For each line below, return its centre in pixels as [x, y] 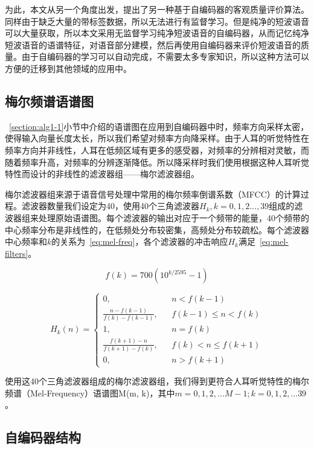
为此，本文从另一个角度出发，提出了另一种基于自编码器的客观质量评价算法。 [157, 9]
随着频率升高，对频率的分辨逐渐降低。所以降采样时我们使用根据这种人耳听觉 [157, 162]
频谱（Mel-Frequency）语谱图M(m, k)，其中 [90, 392]
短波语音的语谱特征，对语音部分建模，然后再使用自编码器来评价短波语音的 [153, 44]
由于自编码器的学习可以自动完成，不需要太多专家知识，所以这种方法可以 [165, 57]
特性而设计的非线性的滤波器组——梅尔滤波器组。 [102, 174]
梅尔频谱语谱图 [49, 101]
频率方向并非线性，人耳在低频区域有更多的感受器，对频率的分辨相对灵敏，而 [157, 150]
